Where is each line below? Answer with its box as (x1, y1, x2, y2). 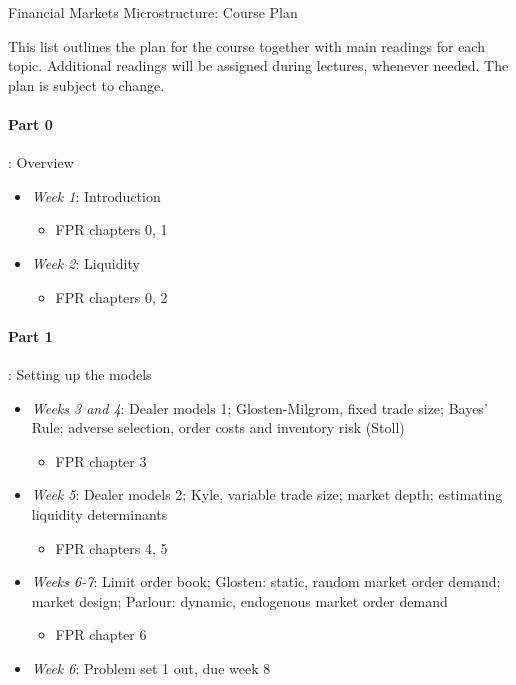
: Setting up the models (8, 363, 152, 384)
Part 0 (8, 113, 53, 134)
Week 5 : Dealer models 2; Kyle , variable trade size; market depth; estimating (31, 484, 503, 505)
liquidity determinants (31, 503, 168, 524)
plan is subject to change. (8, 74, 165, 95)
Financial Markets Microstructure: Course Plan (8, 2, 298, 22)
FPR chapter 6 (55, 624, 147, 645)
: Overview (8, 152, 74, 173)
